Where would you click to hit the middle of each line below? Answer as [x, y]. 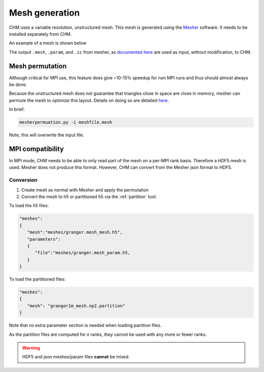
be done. [18, 85]
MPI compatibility [36, 149]
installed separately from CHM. [40, 34]
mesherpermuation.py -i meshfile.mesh [66, 122]
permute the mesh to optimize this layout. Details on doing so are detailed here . [89, 100]
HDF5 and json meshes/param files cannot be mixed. [76, 357]
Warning [31, 348]
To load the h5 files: [29, 206]
